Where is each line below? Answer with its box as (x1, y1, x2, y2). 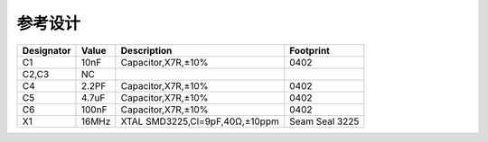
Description (120, 44, 173, 57)
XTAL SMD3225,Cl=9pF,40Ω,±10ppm (120, 115, 279, 128)
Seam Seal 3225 (289, 115, 360, 128)
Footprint (289, 44, 330, 57)
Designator (22, 44, 71, 57)
